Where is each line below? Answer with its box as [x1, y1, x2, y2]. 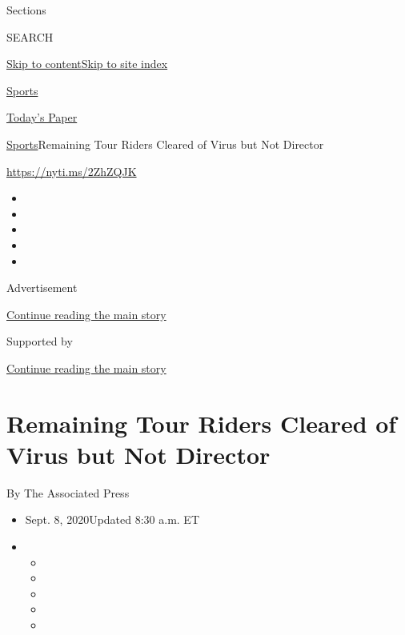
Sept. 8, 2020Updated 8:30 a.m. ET [25, 511, 200, 528]
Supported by [6, 333, 73, 349]
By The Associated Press [6, 484, 130, 501]
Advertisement [6, 279, 78, 296]
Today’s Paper [6, 109, 78, 126]
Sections [6, 2, 46, 18]
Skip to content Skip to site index [6, 55, 168, 72]
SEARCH [6, 28, 54, 45]
